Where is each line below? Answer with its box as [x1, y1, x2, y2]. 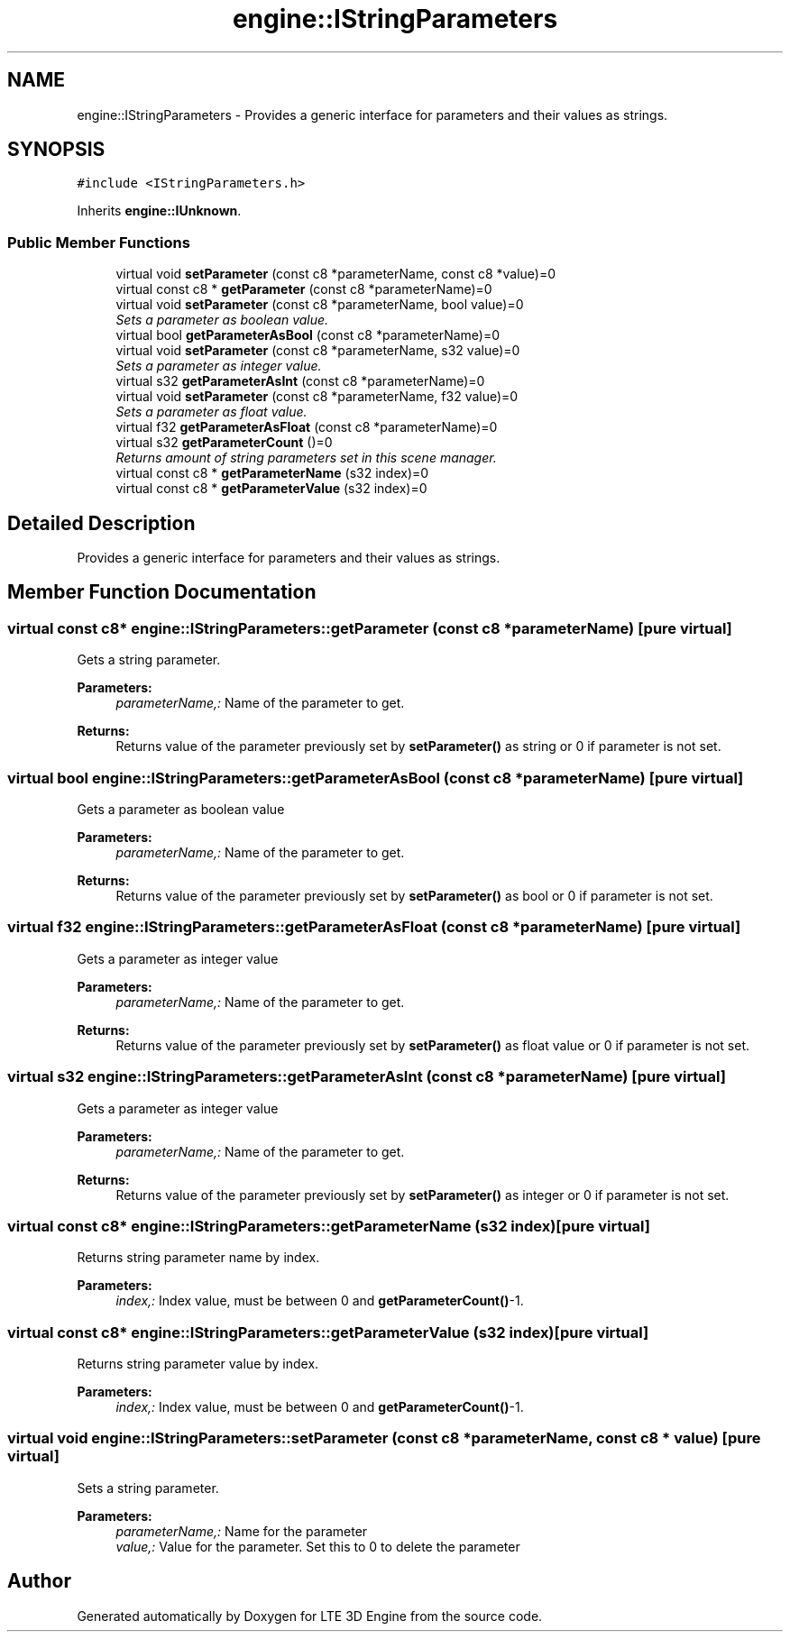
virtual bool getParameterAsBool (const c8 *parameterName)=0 [115, 327, 501, 343]
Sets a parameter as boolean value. [115, 312, 329, 328]
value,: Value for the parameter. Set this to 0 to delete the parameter [115, 1538, 520, 1554]
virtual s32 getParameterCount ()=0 [115, 435, 333, 451]
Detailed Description [7, 511, 196, 535]
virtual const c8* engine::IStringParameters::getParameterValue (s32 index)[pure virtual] [7, 1323, 649, 1341]
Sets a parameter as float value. [115, 404, 308, 420]
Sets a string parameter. [77, 1479, 219, 1496]
